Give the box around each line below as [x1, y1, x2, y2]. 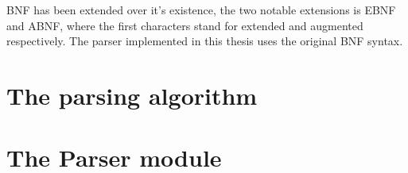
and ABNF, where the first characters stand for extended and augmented [6, 17, 363, 33]
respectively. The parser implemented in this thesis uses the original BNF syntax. [6, 33, 403, 49]
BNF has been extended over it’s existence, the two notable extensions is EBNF [6, 2, 396, 17]
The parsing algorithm [6, 79, 258, 111]
